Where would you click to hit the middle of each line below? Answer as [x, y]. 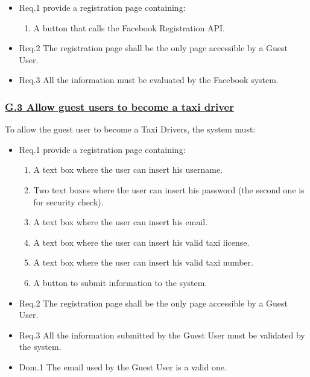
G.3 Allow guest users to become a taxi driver [119, 106]
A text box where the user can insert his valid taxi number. [143, 262]
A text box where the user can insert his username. [128, 170]
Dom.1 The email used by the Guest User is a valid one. [123, 366]
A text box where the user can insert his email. [121, 222]
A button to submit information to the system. [120, 282]
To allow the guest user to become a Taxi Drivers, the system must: [130, 129]
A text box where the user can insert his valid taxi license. [141, 242]
